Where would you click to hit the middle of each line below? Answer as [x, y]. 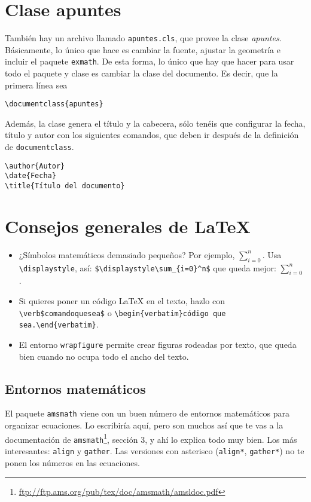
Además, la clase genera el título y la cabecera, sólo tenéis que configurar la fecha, [155, 123]
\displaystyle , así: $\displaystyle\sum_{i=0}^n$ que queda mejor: [147, 267]
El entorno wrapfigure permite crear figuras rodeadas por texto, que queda [158, 344]
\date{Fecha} [31, 176]
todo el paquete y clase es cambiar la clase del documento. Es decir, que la [141, 73]
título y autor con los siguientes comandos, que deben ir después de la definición [152, 135]
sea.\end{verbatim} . [59, 324]
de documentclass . [39, 147]
